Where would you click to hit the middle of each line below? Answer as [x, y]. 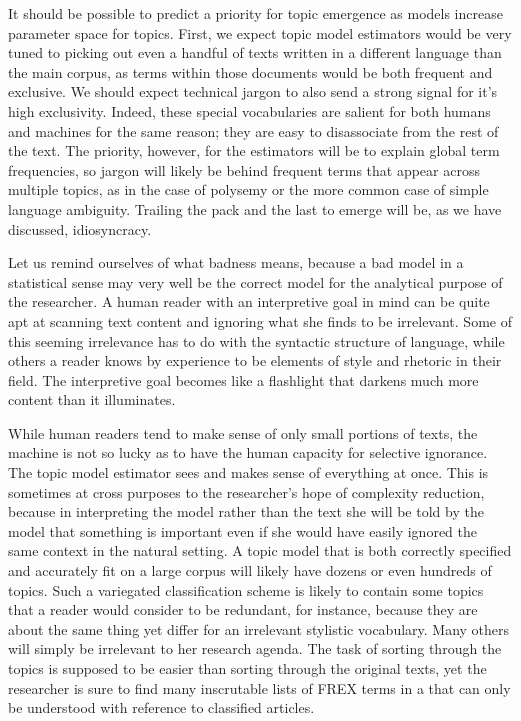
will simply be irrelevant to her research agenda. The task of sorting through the [255, 648]
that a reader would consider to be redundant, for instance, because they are [243, 609]
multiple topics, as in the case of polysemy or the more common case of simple [248, 189]
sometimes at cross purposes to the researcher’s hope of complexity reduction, [246, 491]
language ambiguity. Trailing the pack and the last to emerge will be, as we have [255, 208]
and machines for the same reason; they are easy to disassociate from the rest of [253, 130]
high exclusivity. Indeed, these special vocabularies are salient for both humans [249, 110]
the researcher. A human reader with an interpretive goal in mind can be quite [249, 301]
